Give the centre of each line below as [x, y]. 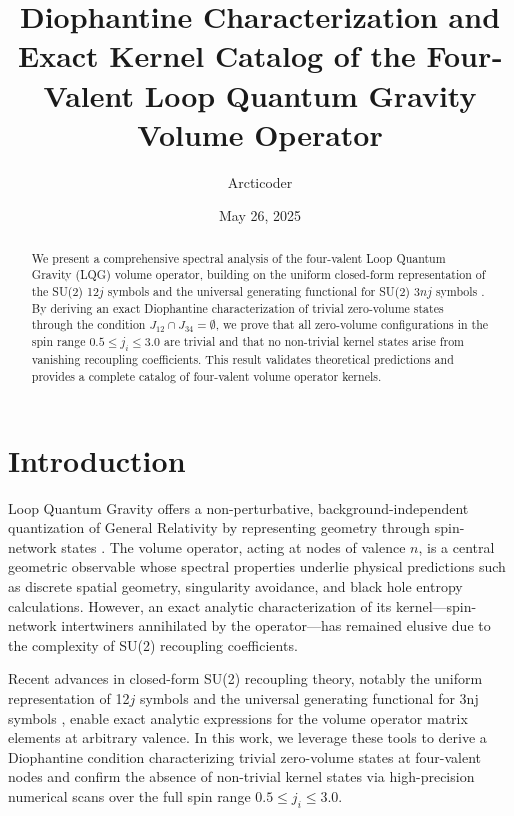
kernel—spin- [436, 605]
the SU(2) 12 [65, 290]
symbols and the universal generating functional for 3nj [309, 697]
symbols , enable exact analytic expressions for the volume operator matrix [238, 717]
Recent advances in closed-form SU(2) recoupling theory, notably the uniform [245, 678]
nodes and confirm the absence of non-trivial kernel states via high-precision [241, 776]
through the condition [88, 324]
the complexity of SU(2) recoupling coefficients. [153, 644]
